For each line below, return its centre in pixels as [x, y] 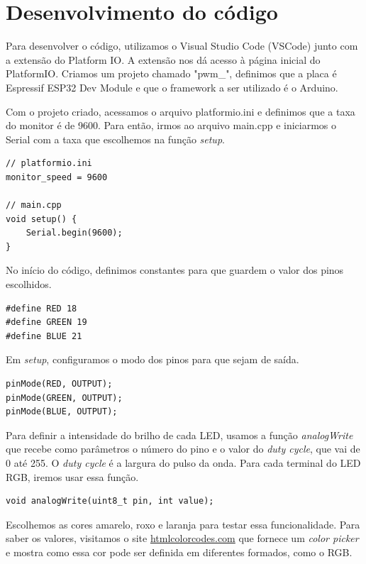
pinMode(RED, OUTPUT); [59, 384]
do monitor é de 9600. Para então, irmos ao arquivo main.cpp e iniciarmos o [171, 125]
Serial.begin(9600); [74, 233]
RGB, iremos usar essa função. [72, 476]
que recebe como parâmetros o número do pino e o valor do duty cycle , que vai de [183, 449]
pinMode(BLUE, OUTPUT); [62, 412]
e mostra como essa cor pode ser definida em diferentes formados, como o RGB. [179, 552]
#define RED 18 [41, 308]
